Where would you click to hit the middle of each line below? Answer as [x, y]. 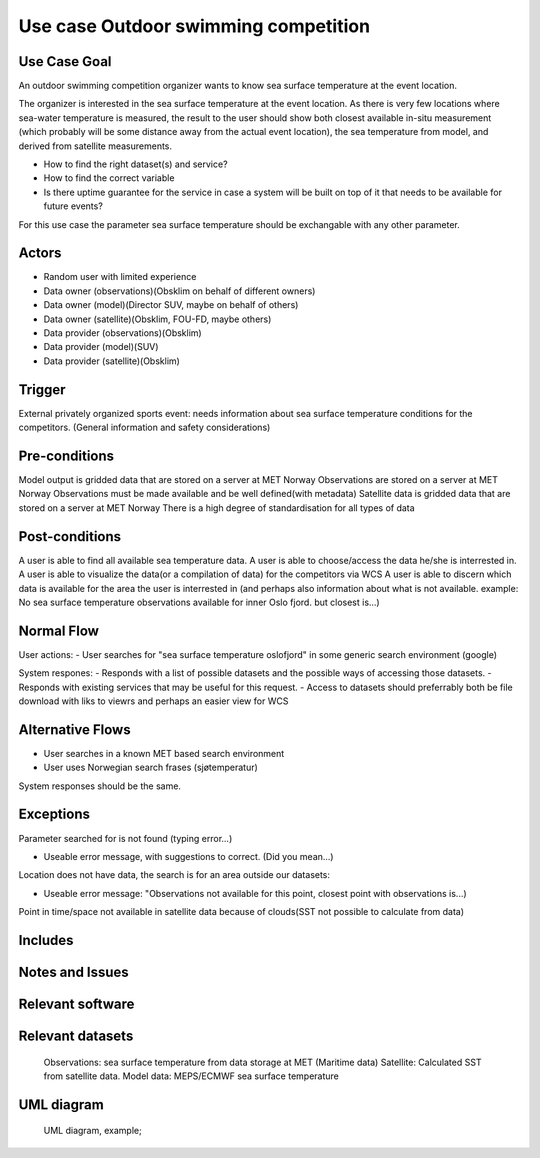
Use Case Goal [65, 61]
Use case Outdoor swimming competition [194, 26]
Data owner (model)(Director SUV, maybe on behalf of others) [171, 305]
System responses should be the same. [100, 786]
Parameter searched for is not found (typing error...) [125, 838]
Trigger [42, 389]
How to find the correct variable [109, 178]
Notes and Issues [73, 971]
